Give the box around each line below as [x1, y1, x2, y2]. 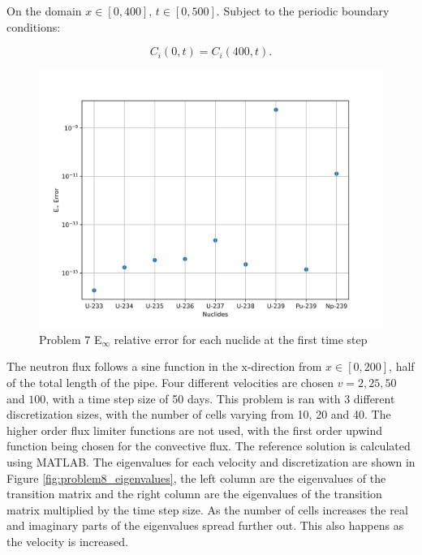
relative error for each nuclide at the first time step [114, 330, 368, 347]
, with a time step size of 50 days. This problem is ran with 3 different [45, 389, 395, 407]
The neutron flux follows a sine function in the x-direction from [6, 358, 322, 375]
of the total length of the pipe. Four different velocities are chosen [6, 373, 334, 390]
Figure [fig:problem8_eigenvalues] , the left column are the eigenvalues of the [6, 469, 386, 486]
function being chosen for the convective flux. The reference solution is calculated [6, 437, 411, 454]
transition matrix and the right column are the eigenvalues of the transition [6, 485, 382, 502]
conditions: [6, 18, 61, 35]
